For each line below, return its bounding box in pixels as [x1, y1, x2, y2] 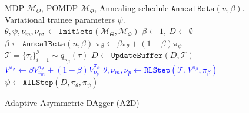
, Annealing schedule [94, 2, 169, 13]
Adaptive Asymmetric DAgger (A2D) [5, 97, 140, 109]
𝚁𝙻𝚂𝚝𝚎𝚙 [144, 66, 171, 74]
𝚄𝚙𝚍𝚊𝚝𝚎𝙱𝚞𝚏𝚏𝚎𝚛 [111, 52, 163, 60]
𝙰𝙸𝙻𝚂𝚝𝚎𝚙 [22, 78, 54, 87]
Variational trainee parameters [5, 13, 115, 25]
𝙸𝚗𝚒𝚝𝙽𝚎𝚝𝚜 [58, 28, 94, 36]
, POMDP [41, 2, 78, 13]
